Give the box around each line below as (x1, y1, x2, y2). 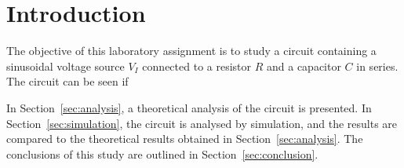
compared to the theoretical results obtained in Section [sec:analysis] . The (6, 130, 363, 147)
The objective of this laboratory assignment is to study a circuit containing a (6, 42, 377, 59)
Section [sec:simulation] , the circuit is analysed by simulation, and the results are (6, 115, 398, 131)
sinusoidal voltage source (6, 57, 125, 74)
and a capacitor (266, 57, 341, 74)
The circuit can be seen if (6, 73, 129, 89)
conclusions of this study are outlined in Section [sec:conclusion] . (6, 145, 318, 162)
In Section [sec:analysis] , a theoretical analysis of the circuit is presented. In (6, 99, 372, 115)
